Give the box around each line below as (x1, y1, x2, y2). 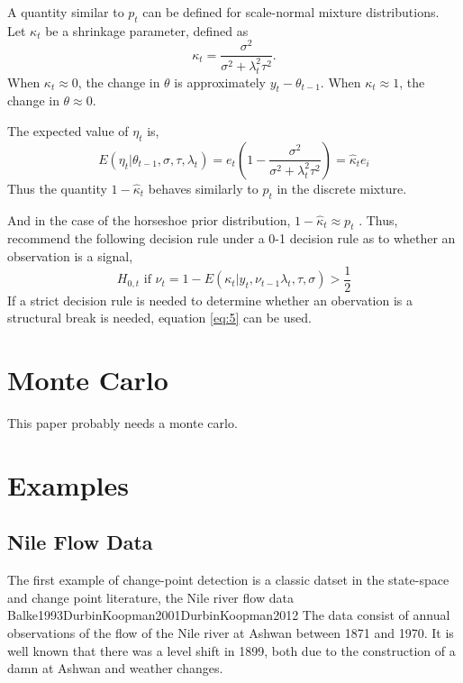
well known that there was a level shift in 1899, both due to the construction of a (7, 641, 456, 660)
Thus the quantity (7, 178, 107, 197)
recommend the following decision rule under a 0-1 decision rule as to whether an (7, 229, 456, 248)
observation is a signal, (7, 247, 133, 266)
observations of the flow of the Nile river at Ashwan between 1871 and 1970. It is (7, 623, 454, 642)
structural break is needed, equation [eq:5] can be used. (7, 308, 312, 327)
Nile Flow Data (7, 528, 153, 556)
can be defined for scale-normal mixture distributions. (142, 3, 440, 21)
